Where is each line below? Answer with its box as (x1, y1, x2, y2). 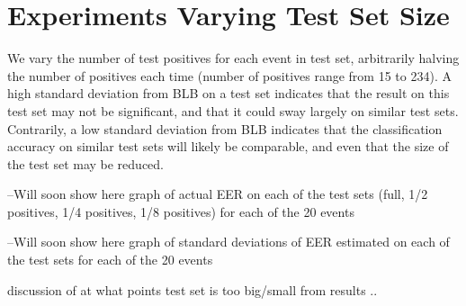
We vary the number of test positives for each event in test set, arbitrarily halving (7, 49, 460, 67)
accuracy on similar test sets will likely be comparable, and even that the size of (7, 137, 449, 156)
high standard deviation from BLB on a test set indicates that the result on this (7, 84, 450, 103)
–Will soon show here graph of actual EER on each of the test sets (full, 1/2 (7, 184, 428, 203)
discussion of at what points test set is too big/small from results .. (7, 280, 378, 299)
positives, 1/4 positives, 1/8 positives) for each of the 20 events (7, 202, 354, 220)
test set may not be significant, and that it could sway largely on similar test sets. (7, 101, 459, 120)
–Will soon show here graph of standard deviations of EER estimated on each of (7, 232, 450, 251)
